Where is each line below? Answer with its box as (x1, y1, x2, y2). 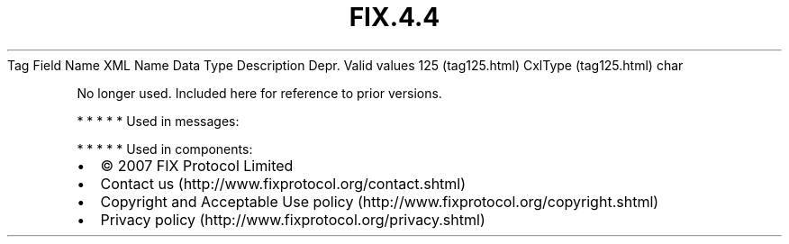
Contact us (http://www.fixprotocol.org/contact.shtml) (100, 174, 467, 193)
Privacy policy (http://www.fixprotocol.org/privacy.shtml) (100, 210, 485, 229)
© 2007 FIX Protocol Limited (100, 156, 294, 175)
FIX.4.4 (349, 2, 440, 32)
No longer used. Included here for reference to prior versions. (77, 85, 442, 101)
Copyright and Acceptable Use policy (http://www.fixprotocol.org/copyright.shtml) (100, 192, 659, 211)
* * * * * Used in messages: (77, 113, 240, 129)
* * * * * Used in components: (77, 140, 253, 157)
